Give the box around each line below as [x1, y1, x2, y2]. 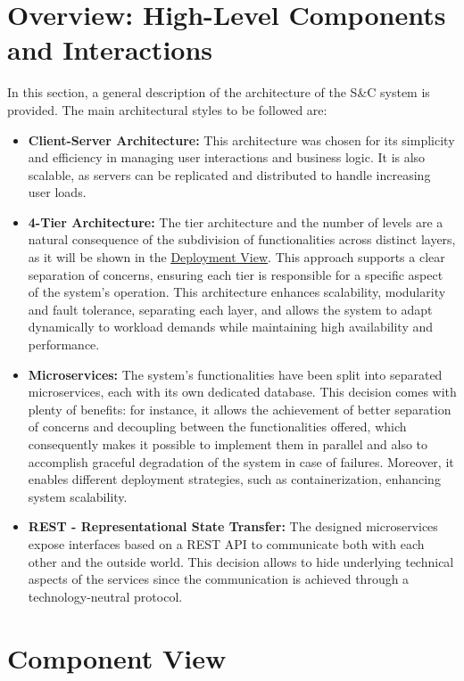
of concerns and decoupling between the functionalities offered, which [28, 417, 407, 436]
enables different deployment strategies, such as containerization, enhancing [28, 470, 441, 488]
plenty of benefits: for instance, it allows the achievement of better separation [28, 399, 452, 418]
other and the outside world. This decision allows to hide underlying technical [28, 552, 454, 570]
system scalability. [28, 487, 128, 505]
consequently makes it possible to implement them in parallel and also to [28, 435, 428, 453]
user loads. [28, 183, 87, 201]
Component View [7, 639, 227, 676]
